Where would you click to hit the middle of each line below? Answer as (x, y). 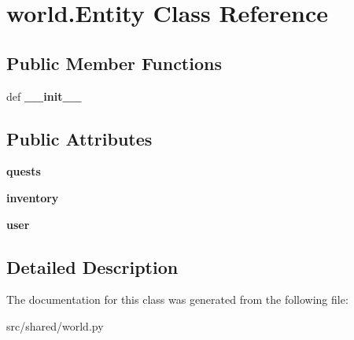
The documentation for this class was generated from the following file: (177, 299)
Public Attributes (79, 138)
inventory (33, 197)
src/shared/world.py (55, 325)
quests (24, 171)
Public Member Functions (114, 63)
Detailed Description (92, 266)
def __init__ (44, 96)
